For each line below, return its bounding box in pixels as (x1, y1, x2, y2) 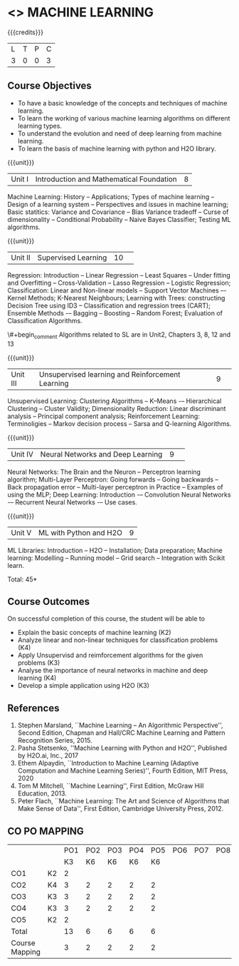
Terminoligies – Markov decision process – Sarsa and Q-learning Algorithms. (7, 419, 232, 428)
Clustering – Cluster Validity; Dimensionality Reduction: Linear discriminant (7, 404, 226, 412)
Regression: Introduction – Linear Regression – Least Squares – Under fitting (7, 270, 231, 279)
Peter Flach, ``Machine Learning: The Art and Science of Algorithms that (17, 797, 230, 805)
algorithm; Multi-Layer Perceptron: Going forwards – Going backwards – (7, 475, 219, 484)
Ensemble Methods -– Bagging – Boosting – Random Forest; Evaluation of (7, 308, 223, 317)
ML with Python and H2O (38, 527, 123, 537)
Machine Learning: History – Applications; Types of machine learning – (7, 192, 215, 200)
